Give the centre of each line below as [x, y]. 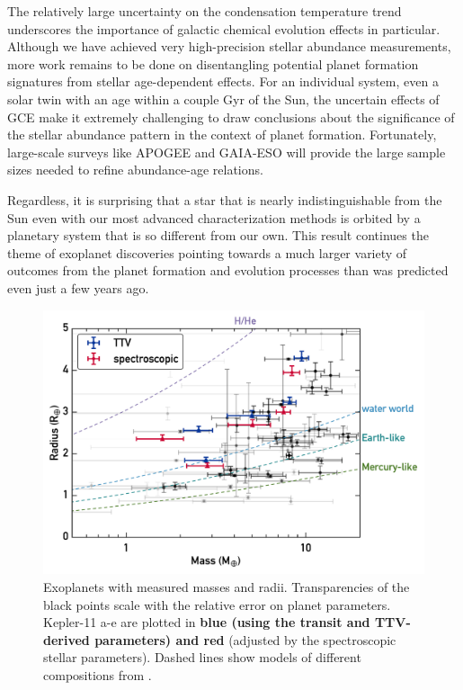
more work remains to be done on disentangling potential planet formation [213, 63]
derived [67, 639]
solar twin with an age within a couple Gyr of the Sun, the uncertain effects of [223, 99]
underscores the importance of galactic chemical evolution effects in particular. [224, 28]
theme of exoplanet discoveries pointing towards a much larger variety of [207, 252]
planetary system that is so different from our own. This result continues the [218, 235]
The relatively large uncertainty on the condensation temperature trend [205, 11]
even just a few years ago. [78, 287]
